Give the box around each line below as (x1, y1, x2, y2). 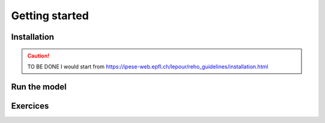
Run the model (11, 82, 67, 92)
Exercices (11, 101, 49, 111)
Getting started (11, 9, 89, 22)
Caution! (27, 52, 50, 59)
